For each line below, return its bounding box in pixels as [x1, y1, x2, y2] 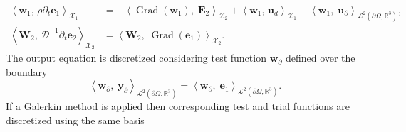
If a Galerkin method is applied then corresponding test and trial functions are [6, 99, 350, 114]
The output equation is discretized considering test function [6, 50, 266, 65]
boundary [6, 64, 48, 79]
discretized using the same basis [6, 112, 145, 127]
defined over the [285, 50, 355, 65]
